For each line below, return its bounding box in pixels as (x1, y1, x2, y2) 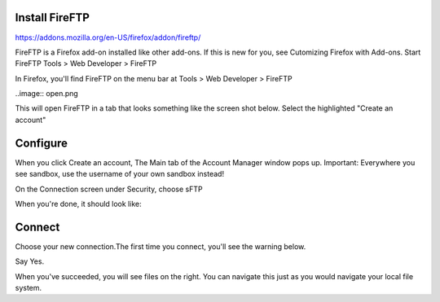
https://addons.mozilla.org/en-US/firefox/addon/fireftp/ (15, 33, 201, 42)
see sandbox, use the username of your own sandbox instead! (15, 169, 224, 179)
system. (15, 283, 42, 293)
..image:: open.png (15, 89, 79, 98)
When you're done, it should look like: (15, 199, 142, 208)
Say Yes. (15, 256, 45, 266)
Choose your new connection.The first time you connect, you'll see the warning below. (15, 241, 306, 252)
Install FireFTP (15, 11, 90, 24)
